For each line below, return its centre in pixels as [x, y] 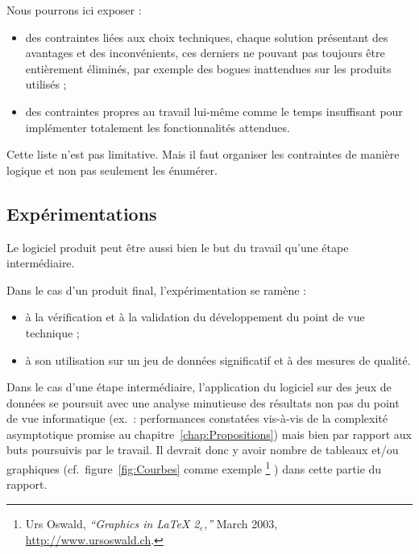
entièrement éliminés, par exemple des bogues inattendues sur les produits [208, 68]
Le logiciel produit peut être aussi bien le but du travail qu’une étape [178, 247]
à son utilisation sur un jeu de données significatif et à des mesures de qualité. [218, 360]
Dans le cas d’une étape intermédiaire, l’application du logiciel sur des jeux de [199, 387]
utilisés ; [46, 84]
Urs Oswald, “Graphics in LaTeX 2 [112, 523]
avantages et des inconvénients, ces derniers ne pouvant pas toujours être [205, 53]
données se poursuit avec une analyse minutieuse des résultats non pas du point [203, 402]
